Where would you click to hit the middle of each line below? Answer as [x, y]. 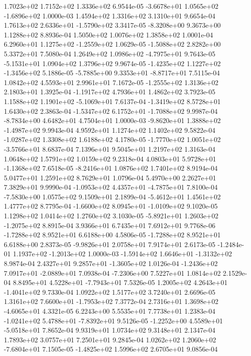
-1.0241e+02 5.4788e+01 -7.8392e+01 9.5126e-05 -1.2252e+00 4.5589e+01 [114, 320]
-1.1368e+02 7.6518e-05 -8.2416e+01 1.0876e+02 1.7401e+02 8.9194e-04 [111, 168]
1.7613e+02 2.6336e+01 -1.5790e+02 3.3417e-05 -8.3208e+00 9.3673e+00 [112, 25]
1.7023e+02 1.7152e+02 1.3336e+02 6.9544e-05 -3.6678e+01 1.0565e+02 [111, 6]
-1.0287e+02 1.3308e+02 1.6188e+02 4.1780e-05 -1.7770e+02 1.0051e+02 [112, 139]
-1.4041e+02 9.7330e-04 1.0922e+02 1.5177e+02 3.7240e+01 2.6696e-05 [110, 292]
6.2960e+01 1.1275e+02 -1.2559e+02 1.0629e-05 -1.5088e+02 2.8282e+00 [112, 44]
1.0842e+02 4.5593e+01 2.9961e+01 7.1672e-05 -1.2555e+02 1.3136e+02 [111, 82]
